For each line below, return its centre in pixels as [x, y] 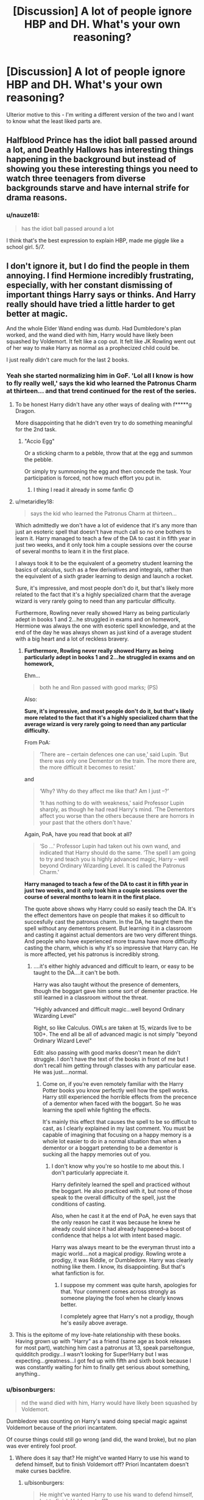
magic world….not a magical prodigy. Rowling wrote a [119, 1253]
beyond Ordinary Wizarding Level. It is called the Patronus [112, 865]
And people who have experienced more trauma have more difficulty [111, 941]
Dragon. [25, 410]
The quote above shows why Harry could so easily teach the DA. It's [110, 908]
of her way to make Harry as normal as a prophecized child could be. [93, 348]
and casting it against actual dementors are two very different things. [111, 935]
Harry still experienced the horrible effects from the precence [120, 1097]
